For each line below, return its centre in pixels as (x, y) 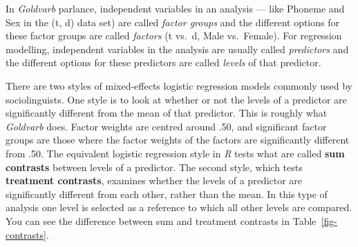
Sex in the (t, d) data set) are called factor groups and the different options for (172, 22)
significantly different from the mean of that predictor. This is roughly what (167, 113)
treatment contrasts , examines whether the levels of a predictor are (154, 180)
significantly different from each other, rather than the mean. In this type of (167, 194)
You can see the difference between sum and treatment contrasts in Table (161, 220)
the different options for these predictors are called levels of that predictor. (163, 62)
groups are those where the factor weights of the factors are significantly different (178, 140)
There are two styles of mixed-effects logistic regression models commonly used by (179, 85)
